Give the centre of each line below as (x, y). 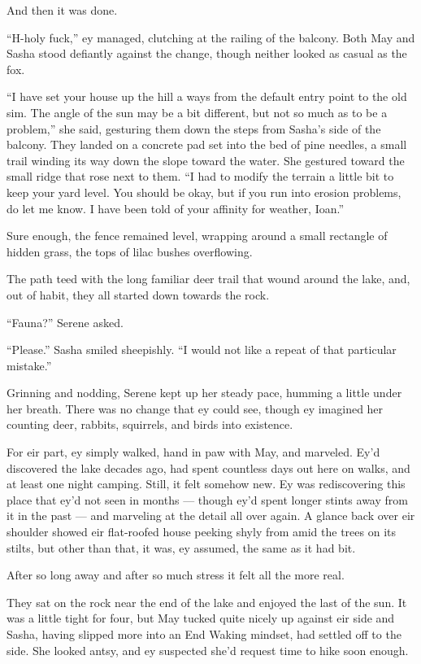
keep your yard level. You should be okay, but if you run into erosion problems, (204, 192)
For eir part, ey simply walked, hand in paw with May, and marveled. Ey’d (193, 452)
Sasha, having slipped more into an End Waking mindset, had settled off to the (204, 634)
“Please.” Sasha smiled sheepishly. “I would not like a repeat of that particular (202, 349)
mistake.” (29, 365)
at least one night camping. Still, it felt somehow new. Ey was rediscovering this (206, 484)
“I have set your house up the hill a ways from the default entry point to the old (207, 96)
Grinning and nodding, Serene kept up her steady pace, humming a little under (204, 393)
